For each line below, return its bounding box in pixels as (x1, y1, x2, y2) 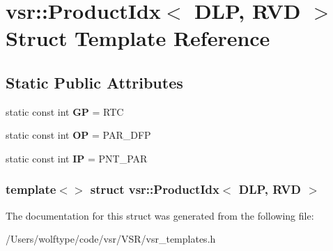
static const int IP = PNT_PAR (6, 151, 148, 165)
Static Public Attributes (6, 71, 183, 93)
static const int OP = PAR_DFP (6, 128, 151, 142)
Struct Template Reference (6, 24, 270, 52)
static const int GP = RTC (6, 104, 124, 119)
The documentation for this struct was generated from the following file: (6, 208, 314, 222)
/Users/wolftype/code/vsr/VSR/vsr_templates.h (6, 231, 216, 246)
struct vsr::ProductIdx (90, 181, 219, 198)
